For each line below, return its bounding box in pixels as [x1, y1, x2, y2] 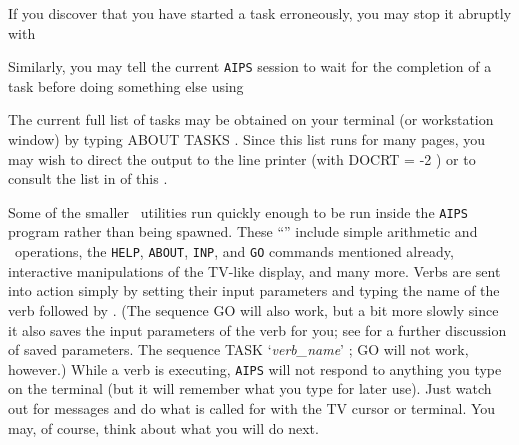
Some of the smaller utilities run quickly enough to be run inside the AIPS [8, 201, 468, 222]
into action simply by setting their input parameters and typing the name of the [8, 280, 500, 301]
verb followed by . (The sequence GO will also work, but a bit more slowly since [8, 299, 499, 320]
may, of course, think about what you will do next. [8, 417, 319, 438]
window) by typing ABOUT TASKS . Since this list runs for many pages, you [8, 129, 486, 150]
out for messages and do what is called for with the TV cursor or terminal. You [8, 397, 496, 418]
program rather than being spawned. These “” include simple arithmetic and [8, 221, 478, 242]
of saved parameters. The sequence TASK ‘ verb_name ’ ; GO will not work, [8, 339, 469, 360]
